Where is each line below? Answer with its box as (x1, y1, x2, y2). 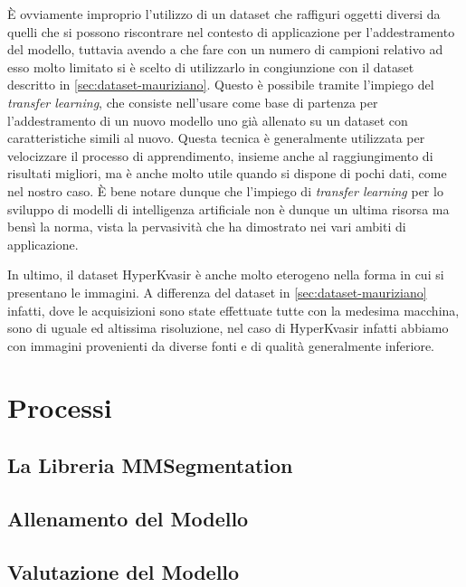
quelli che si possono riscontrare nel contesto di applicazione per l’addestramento (7, 22, 455, 41)
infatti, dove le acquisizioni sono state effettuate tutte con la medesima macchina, (7, 300, 460, 319)
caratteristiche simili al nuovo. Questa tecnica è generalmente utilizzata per (7, 128, 425, 147)
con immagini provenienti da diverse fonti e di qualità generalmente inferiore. (7, 336, 435, 355)
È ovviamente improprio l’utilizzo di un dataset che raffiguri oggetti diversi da (7, 5, 441, 23)
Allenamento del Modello (7, 504, 249, 532)
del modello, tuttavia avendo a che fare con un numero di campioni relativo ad (7, 40, 443, 59)
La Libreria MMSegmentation (7, 451, 293, 479)
